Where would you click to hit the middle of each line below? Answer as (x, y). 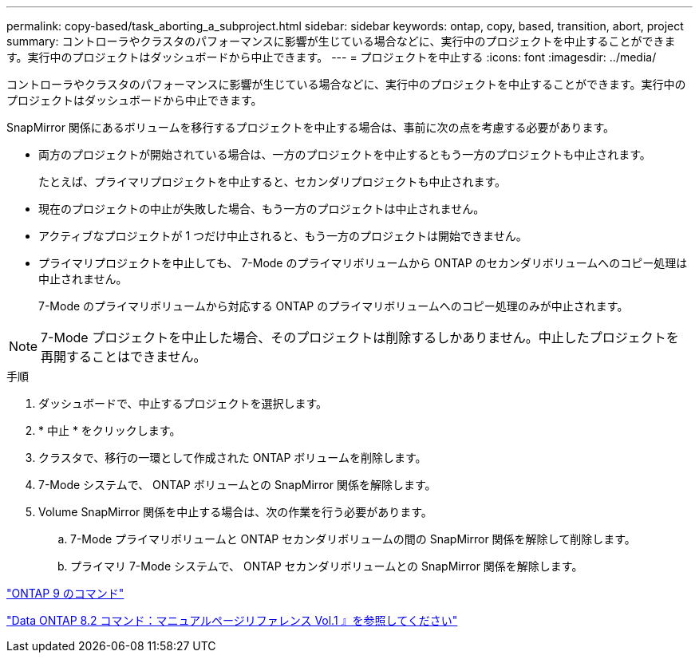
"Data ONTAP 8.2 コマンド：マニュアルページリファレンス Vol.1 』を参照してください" (232, 620)
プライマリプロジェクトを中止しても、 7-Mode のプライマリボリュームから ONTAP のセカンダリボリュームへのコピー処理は (363, 263)
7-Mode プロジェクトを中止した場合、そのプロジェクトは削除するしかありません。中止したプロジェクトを (360, 337)
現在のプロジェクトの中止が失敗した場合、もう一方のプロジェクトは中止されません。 (262, 209)
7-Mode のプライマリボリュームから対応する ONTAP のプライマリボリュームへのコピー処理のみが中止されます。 (334, 306)
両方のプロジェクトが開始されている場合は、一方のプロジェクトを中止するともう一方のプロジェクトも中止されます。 (345, 154)
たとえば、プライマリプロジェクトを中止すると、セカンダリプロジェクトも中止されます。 (272, 182)
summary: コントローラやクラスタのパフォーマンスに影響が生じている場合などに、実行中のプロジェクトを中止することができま (341, 41)
